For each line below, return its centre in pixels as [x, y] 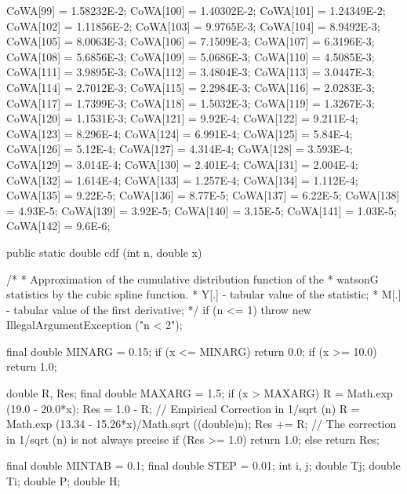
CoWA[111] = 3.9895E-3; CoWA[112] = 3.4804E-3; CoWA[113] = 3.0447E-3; [191, 72]
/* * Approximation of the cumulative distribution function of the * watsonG [193, 278]
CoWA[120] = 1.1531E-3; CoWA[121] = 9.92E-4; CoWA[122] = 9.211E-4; [182, 118]
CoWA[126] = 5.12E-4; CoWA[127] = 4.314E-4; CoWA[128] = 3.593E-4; [180, 149]
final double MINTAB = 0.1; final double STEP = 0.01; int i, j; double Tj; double [203, 465]
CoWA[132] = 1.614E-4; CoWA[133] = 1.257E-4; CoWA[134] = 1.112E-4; [182, 179]
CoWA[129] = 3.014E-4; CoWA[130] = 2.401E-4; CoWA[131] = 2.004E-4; [182, 164]
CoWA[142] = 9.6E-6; [58, 226]
